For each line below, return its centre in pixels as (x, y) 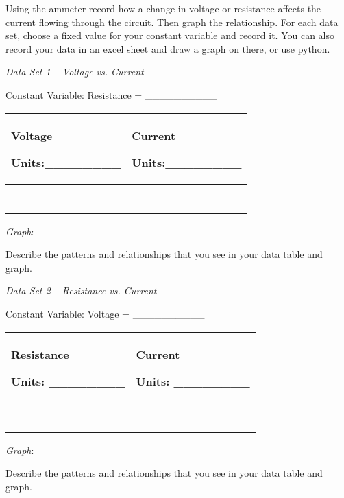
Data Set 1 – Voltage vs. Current (75, 72)
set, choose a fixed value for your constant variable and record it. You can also (170, 35)
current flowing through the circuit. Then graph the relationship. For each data (172, 22)
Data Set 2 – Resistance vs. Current (81, 290)
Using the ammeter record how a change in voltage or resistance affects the (163, 8)
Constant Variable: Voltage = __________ (105, 313)
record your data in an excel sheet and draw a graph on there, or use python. (168, 48)
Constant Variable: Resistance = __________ (111, 94)
